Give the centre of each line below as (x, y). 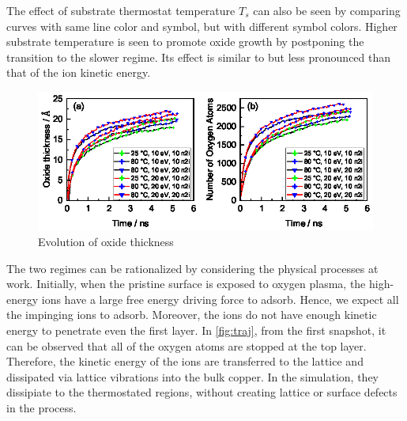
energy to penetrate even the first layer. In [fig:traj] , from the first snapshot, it (196, 330)
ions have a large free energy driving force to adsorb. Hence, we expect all (220, 299)
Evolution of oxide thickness (106, 242)
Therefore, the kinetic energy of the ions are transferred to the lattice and (185, 361)
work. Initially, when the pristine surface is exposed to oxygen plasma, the (186, 284)
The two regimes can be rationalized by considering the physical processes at (192, 268)
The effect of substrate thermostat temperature (121, 10)
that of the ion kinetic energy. (79, 72)
